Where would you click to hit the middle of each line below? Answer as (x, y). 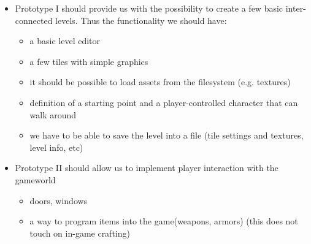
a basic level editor (65, 41)
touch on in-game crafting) (80, 233)
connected (34, 20)
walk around (53, 114)
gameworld (35, 179)
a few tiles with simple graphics (89, 61)
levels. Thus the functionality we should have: (141, 20)
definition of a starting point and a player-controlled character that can (164, 102)
